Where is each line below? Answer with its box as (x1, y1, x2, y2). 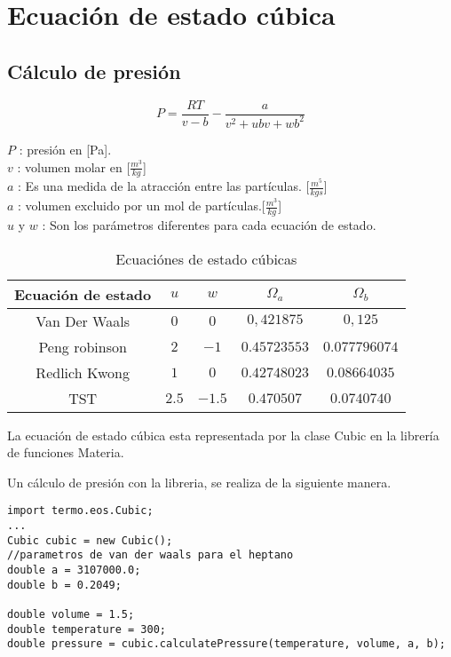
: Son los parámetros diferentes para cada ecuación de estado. (42, 216, 376, 234)
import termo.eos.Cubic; (7, 504, 154, 518)
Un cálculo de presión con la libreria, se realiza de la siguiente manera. (7, 472, 392, 491)
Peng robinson (38, 336, 127, 357)
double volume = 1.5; (7, 608, 135, 621)
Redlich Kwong (36, 361, 130, 383)
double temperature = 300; (7, 622, 166, 636)
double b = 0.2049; (7, 578, 122, 591)
